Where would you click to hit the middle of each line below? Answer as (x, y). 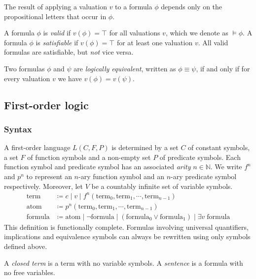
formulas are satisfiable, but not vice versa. (69, 52)
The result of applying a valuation (55, 6)
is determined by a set (145, 147)
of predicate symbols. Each (200, 157)
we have (70, 78)
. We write (226, 167)
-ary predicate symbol (204, 176)
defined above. (26, 246)
